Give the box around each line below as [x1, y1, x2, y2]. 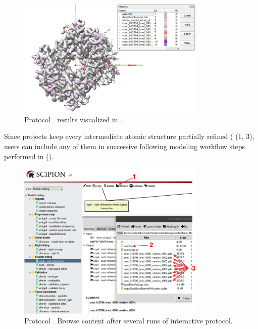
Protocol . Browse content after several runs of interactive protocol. [24, 315, 233, 326]
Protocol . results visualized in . [24, 114, 123, 124]
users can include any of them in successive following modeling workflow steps [4, 141, 245, 152]
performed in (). [4, 151, 54, 161]
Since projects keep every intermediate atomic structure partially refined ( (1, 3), [4, 131, 254, 142]
